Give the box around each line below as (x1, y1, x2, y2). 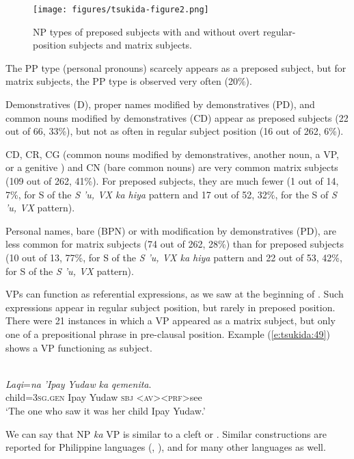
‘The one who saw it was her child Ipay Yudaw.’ (5, 403, 206, 417)
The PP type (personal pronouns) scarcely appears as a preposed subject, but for (5, 60, 346, 75)
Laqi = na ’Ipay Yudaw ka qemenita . (5, 376, 152, 391)
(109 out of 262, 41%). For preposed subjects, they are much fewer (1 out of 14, (5, 174, 339, 187)
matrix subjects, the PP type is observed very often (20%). (5, 74, 252, 88)
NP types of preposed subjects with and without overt (33, 24, 260, 38)
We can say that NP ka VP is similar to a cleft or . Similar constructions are (5, 426, 327, 441)
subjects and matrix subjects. (69, 38, 193, 52)
